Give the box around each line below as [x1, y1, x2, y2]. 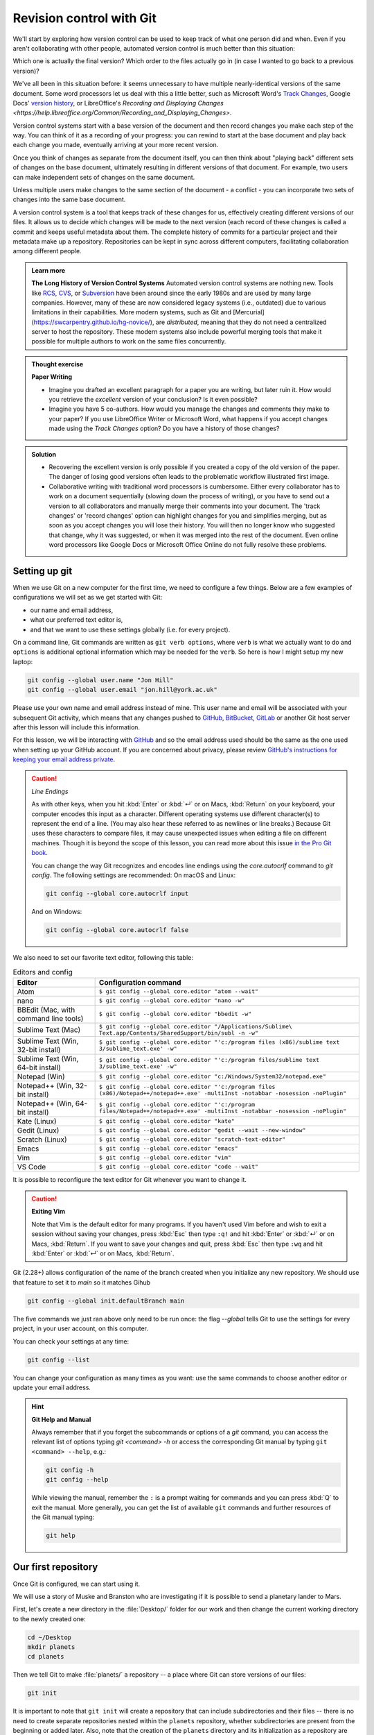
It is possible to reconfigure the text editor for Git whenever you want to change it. [12, 1175, 247, 1183]
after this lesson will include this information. [12, 722, 141, 731]
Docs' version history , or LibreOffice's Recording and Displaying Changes [12, 99, 224, 107]
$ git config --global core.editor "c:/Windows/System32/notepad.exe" [98, 1073, 327, 1081]
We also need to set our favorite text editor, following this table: [12, 953, 193, 961]
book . [31, 849, 48, 857]
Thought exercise [31, 359, 84, 368]
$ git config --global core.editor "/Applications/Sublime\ [98, 1022, 292, 1030]
